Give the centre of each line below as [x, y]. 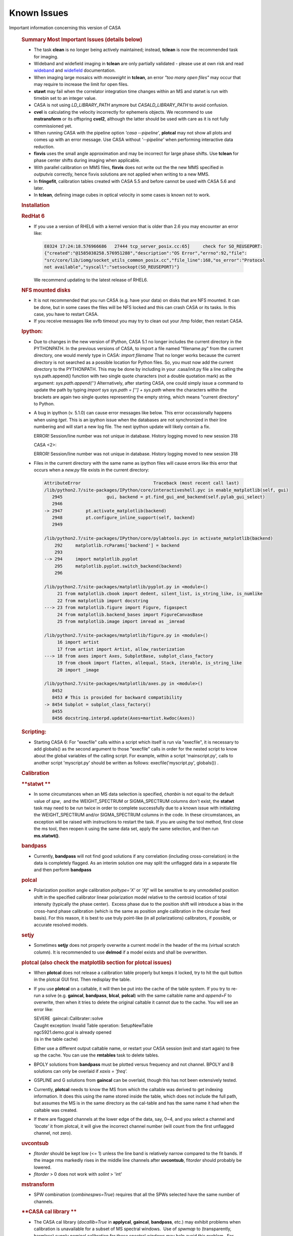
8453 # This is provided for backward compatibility [117, 698]
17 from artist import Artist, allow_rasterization [121, 649]
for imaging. [46, 56]
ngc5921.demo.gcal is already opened [73, 1032]
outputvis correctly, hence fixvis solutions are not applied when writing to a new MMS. [122, 174]
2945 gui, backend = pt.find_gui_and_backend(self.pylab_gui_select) [159, 497]
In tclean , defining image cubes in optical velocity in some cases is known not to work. [122, 195]
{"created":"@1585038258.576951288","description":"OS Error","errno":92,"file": [146, 253]
